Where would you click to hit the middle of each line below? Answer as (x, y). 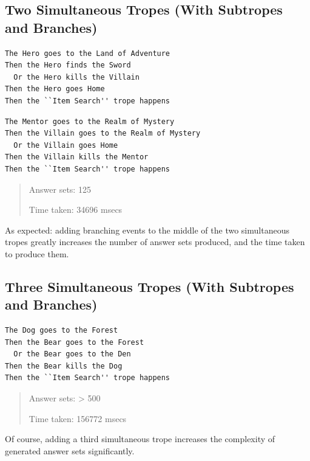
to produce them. (37, 253)
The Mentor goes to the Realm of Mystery (90, 121)
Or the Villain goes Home (66, 145)
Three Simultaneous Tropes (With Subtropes (150, 286)
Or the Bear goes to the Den (72, 354)
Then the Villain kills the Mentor (77, 157)
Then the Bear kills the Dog (64, 366)
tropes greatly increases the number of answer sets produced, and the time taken (155, 242)
